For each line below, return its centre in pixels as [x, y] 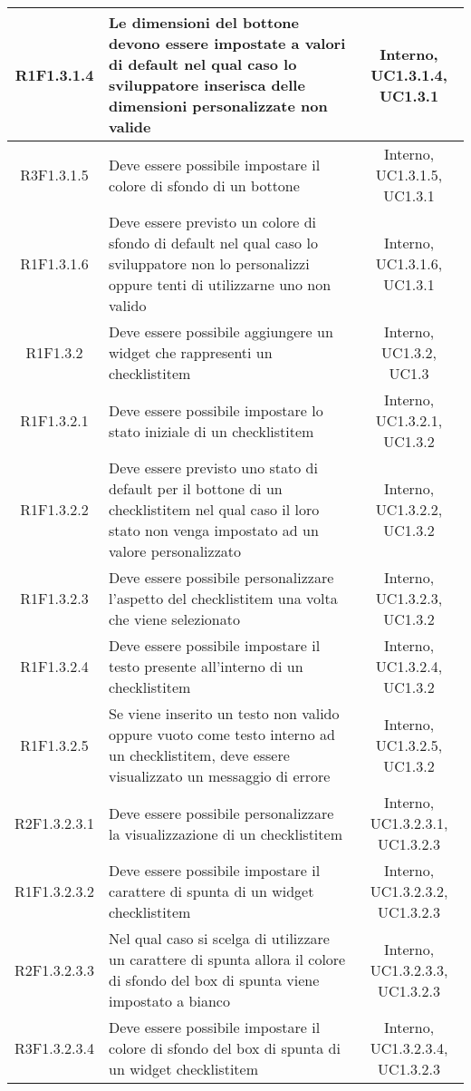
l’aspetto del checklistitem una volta [223, 598]
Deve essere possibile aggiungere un [221, 331]
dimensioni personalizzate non [218, 106]
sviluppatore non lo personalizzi [209, 263]
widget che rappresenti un [191, 352]
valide [130, 127]
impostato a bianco [169, 1001]
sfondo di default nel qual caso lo [213, 243]
